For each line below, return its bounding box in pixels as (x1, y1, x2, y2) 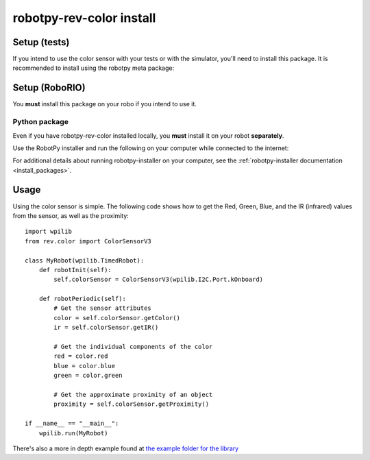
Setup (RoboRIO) (12, 82, 86, 94)
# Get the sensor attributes (53, 304, 152, 312)
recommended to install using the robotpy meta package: (12, 64, 175, 72)
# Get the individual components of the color (53, 343, 213, 351)
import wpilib (25, 228, 72, 236)
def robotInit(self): (38, 266, 112, 274)
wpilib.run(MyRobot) (38, 429, 108, 437)
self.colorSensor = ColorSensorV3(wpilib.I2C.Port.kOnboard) (53, 276, 264, 284)
